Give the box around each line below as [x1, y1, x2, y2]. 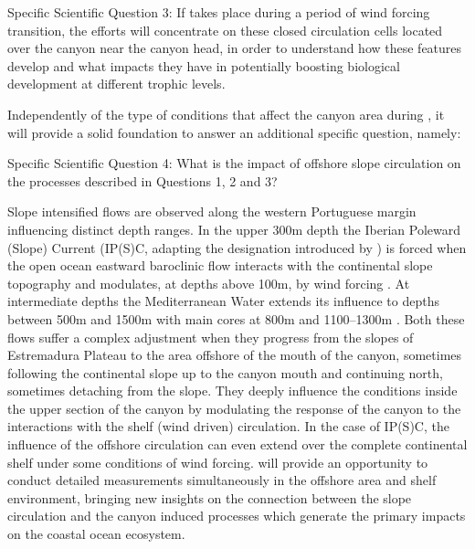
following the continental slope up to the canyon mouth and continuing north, [7, 363, 443, 382]
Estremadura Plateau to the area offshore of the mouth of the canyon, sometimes [7, 345, 462, 364]
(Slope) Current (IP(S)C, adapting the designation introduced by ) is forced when [7, 238, 467, 257]
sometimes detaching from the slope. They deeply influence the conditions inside [7, 381, 458, 400]
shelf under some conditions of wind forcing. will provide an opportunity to [7, 452, 428, 471]
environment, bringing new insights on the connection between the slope [7, 488, 412, 507]
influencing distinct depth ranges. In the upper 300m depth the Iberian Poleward [7, 219, 461, 238]
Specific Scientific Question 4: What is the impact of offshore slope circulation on [7, 153, 461, 173]
